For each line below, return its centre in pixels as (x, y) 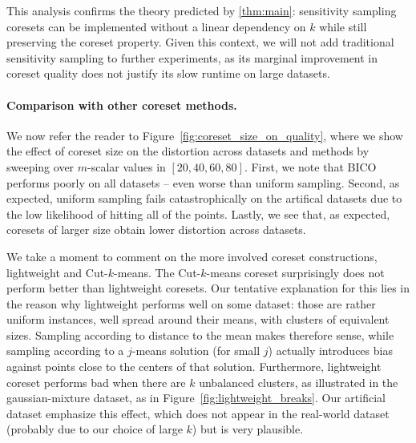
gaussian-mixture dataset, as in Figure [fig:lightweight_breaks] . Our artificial (196, 398)
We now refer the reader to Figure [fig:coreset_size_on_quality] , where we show (205, 135)
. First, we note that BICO (310, 166)
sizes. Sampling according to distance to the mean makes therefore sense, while (200, 334)
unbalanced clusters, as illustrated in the (299, 382)
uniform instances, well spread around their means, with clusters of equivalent (198, 319)
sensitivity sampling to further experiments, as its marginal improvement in (192, 57)
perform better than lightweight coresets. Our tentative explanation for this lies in (208, 288)
